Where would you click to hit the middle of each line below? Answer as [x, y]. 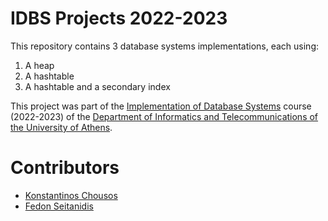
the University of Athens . [61, 127]
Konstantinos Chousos [71, 195]
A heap [39, 65]
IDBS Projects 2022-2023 [119, 18]
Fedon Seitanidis [59, 206]
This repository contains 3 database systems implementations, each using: [165, 46]
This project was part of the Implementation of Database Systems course [161, 106]
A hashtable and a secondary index [97, 86]
